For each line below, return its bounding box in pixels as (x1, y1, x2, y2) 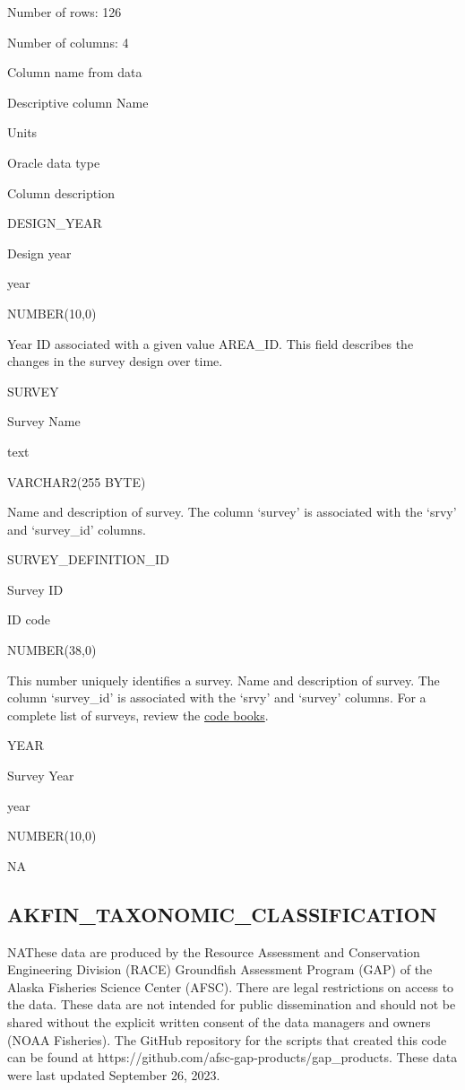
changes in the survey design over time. (7, 352, 223, 371)
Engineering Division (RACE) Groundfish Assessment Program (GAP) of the (7, 960, 433, 979)
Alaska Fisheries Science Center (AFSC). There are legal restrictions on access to (7, 977, 454, 996)
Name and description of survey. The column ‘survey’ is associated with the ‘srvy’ (7, 502, 457, 521)
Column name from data (7, 63, 142, 82)
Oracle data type (7, 153, 100, 171)
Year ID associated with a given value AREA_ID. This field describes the (7, 334, 414, 353)
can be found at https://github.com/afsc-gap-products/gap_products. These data (7, 1048, 458, 1067)
